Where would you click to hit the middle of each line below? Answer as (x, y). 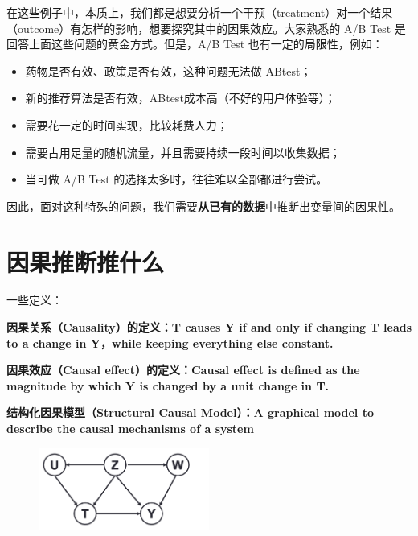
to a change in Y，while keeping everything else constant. (170, 342)
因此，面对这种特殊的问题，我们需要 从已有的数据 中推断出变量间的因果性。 (203, 206)
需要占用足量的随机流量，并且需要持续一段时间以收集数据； (183, 152)
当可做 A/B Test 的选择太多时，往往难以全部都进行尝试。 (176, 179)
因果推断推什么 (86, 261)
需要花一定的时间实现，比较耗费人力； (127, 124)
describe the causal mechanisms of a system (130, 429)
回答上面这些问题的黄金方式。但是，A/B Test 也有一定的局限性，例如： (195, 44)
